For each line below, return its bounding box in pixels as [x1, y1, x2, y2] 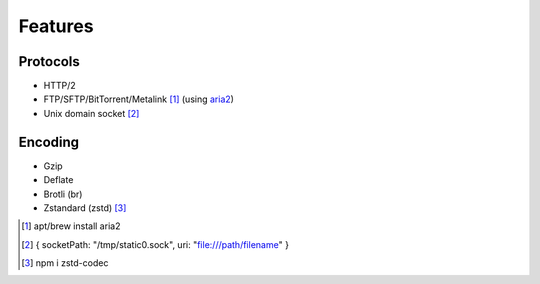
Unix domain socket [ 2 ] [43, 107, 140, 119]
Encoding [18, 133, 80, 150]
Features [18, 15, 94, 37]
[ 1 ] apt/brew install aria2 [21, 220, 121, 232]
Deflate [43, 174, 74, 186]
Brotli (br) [43, 188, 83, 200]
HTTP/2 [43, 80, 77, 92]
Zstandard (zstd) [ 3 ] [43, 201, 127, 214]
